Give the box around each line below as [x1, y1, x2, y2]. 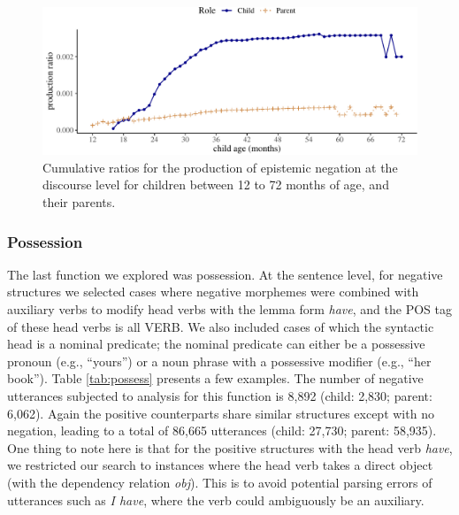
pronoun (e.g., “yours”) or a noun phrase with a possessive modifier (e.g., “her [7, 351, 432, 370]
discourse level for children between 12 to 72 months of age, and [42, 175, 389, 194]
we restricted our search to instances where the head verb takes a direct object [7, 456, 433, 474]
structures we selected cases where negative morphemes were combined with [7, 282, 419, 301]
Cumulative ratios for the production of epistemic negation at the [42, 158, 398, 176]
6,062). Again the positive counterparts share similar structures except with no [7, 404, 434, 422]
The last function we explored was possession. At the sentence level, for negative [7, 265, 443, 283]
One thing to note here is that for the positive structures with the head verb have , [7, 438, 453, 457]
